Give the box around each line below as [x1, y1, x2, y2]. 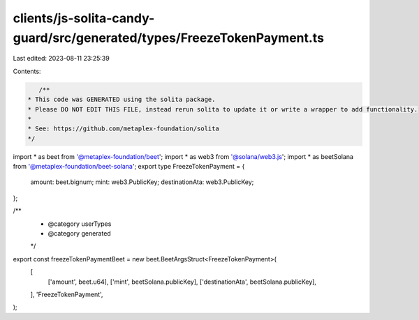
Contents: [13, 67, 41, 75]
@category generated [47, 229, 111, 237]
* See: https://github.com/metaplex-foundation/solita [27, 125, 219, 132]
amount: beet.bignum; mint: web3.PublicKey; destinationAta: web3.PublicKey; [30, 178, 254, 186]
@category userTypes [47, 220, 112, 228]
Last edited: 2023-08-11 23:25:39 [13, 54, 110, 63]
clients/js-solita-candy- [13, 10, 155, 26]
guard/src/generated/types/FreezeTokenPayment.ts [13, 30, 325, 45]
